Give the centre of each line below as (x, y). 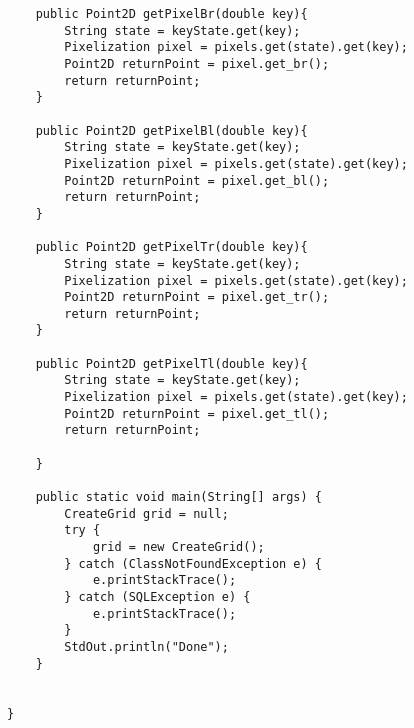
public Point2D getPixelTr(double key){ (171, 247)
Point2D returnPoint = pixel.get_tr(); (197, 297)
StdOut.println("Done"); (146, 646)
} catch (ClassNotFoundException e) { (193, 563)
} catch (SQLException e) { (157, 596)
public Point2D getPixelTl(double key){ (171, 363)
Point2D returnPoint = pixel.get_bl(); (197, 180)
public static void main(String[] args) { (178, 497)
